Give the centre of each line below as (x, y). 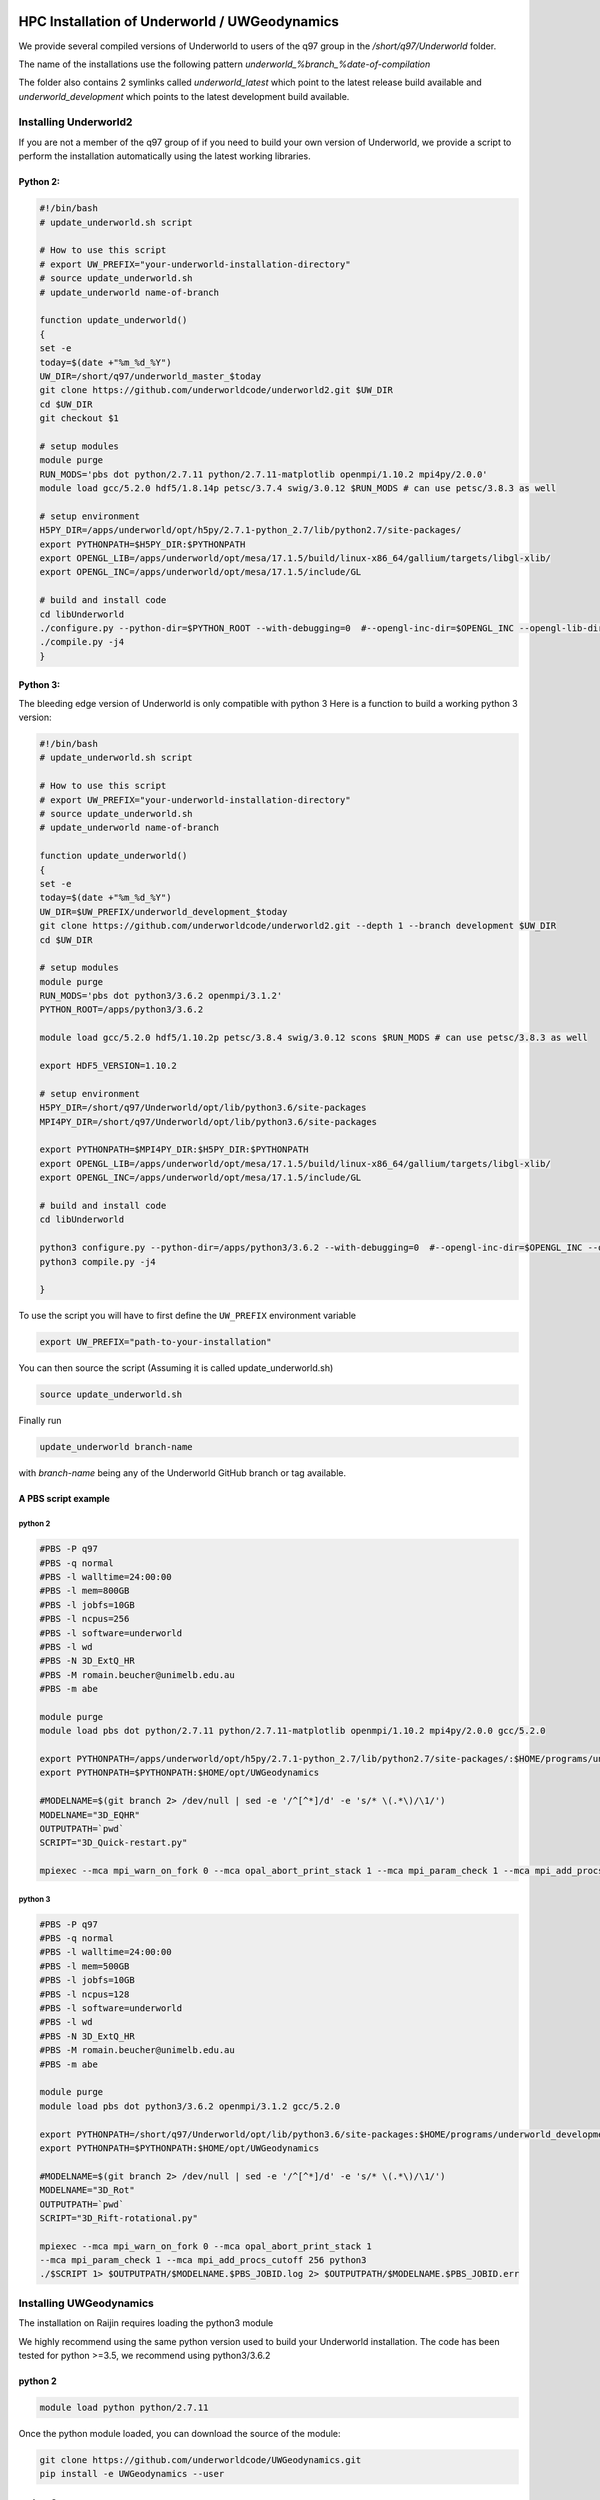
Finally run (40, 1421)
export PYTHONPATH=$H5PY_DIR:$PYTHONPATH (142, 544)
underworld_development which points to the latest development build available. (184, 96)
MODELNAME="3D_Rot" (87, 2190)
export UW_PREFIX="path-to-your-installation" (155, 1342)
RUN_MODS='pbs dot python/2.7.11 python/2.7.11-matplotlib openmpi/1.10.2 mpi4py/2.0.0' (264, 474)
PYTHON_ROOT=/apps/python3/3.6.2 (121, 1009)
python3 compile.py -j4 (98, 1261)
